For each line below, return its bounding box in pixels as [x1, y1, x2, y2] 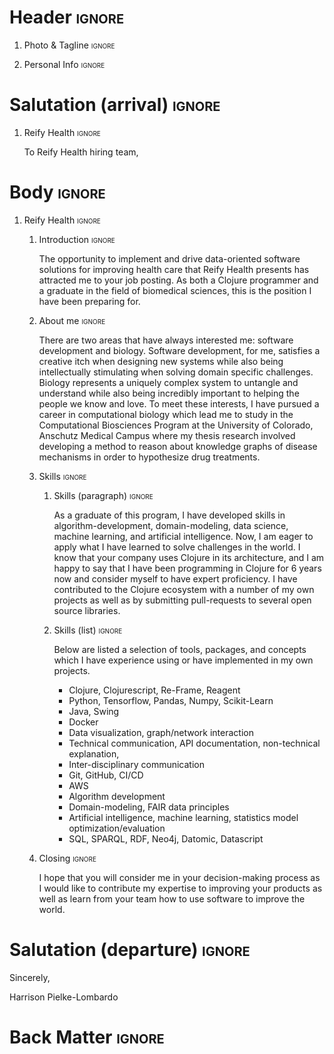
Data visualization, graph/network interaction [68, 726, 254, 738]
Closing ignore [38, 852, 97, 864]
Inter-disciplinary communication [68, 758, 205, 770]
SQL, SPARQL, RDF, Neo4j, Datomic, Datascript [68, 832, 264, 845]
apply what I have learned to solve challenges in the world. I [53, 541, 301, 553]
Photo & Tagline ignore [23, 39, 116, 51]
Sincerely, [9, 971, 51, 983]
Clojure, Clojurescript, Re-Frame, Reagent [68, 684, 241, 696]
